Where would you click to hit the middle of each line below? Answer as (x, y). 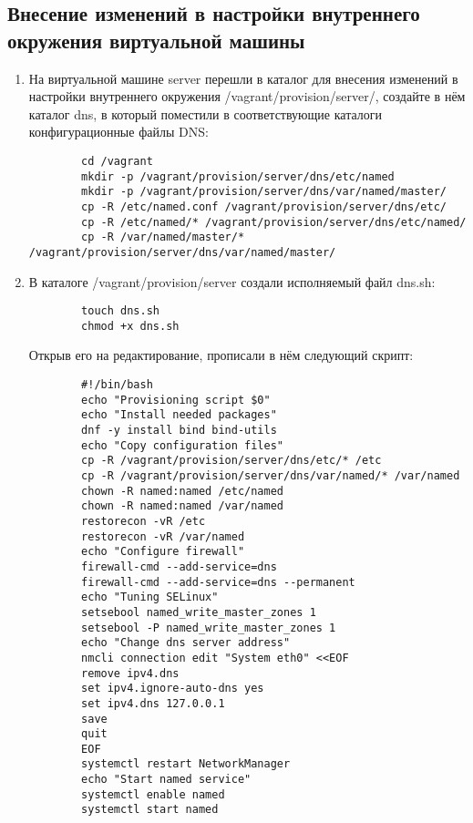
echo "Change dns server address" (186, 643)
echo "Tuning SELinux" (150, 597)
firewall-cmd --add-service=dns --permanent (218, 582)
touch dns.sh (120, 311)
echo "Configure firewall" (163, 552)
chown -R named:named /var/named (182, 506)
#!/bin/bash (117, 385)
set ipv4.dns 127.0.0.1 (153, 703)
